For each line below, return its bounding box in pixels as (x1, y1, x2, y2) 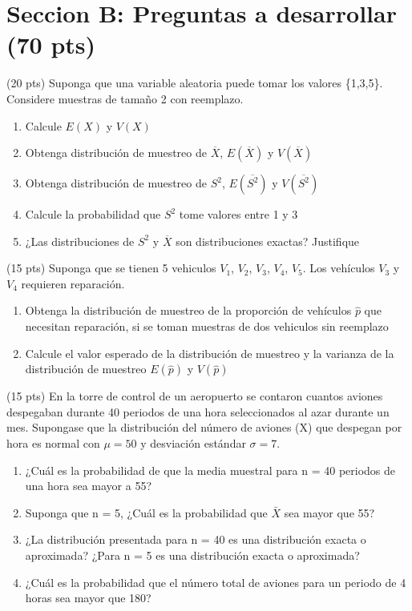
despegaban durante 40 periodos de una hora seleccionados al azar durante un (6, 403, 390, 420)
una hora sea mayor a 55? (25, 477, 152, 494)
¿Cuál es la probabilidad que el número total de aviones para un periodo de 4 (25, 573, 406, 590)
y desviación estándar (140, 435, 246, 452)
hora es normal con (6, 435, 100, 452)
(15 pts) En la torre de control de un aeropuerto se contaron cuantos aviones (6, 388, 383, 404)
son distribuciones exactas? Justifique (176, 232, 360, 249)
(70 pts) (6, 28, 96, 61)
